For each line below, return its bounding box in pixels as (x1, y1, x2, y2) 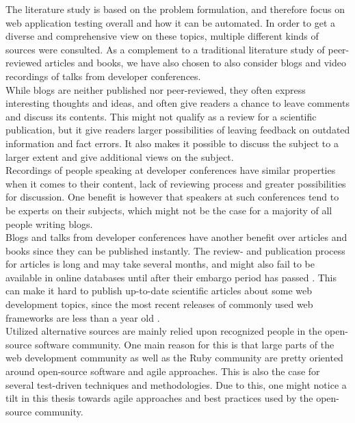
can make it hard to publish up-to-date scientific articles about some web (5, 283, 312, 298)
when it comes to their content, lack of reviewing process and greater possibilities (5, 176, 346, 190)
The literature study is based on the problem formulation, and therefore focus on (5, 2, 345, 16)
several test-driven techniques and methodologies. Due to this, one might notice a (5, 377, 347, 392)
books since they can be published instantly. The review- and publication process (5, 243, 345, 257)
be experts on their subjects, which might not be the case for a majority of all (5, 203, 332, 217)
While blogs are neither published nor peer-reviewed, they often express (5, 82, 306, 97)
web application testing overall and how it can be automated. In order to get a (5, 15, 336, 29)
